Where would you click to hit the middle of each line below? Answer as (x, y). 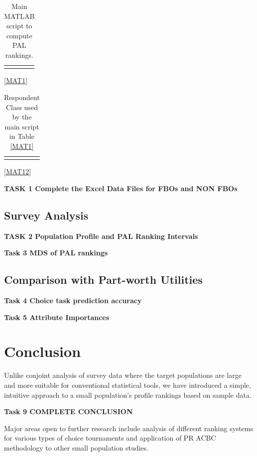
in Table (22, 136)
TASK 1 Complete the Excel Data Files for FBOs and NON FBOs (121, 188)
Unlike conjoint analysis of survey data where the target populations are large (123, 375)
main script (22, 126)
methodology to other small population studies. (76, 447)
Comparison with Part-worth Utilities (103, 280)
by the (22, 117)
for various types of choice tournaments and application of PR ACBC (110, 438)
